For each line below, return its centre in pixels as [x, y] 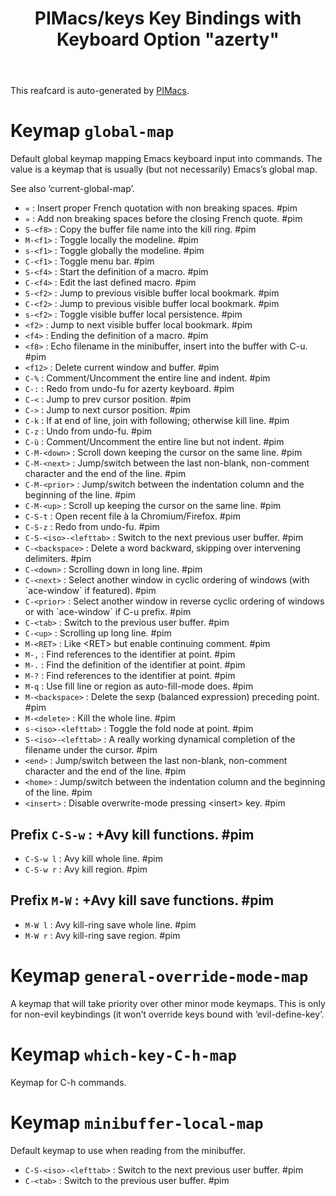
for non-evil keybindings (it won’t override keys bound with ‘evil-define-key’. [167, 1014]
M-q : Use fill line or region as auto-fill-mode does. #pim [139, 686]
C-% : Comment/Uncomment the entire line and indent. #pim [147, 378]
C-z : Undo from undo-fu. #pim [88, 431]
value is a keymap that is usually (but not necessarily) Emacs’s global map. [164, 169]
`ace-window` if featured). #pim [90, 591]
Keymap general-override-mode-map [159, 975]
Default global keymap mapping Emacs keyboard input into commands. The [166, 159]
